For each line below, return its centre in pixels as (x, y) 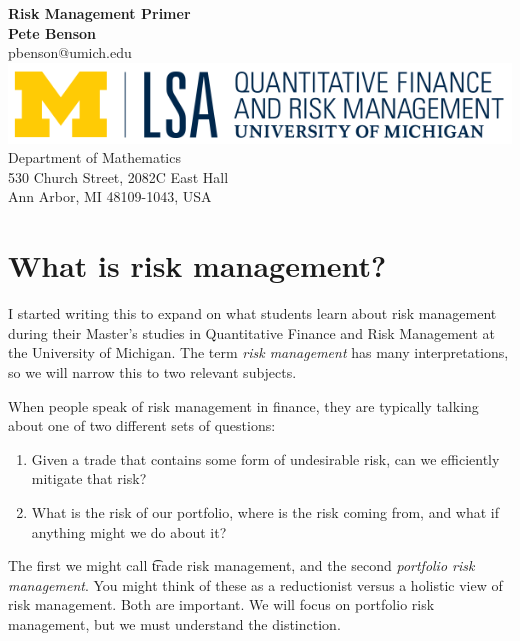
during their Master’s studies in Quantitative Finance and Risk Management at (252, 332)
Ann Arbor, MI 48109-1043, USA (110, 196)
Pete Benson (52, 32)
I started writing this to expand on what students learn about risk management (252, 313)
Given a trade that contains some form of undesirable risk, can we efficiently (265, 458)
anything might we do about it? (129, 531)
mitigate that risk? (89, 478)
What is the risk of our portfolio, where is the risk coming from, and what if (265, 511)
